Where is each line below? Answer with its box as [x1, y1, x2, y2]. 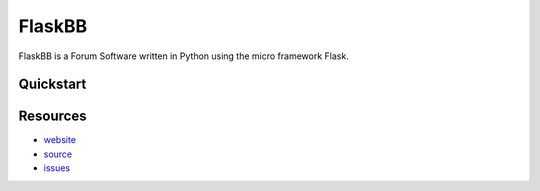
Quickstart [18, 76, 87, 93]
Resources [18, 108, 87, 125]
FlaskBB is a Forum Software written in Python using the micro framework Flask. [18, 50, 349, 62]
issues [43, 162, 70, 174]
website [43, 134, 77, 146]
